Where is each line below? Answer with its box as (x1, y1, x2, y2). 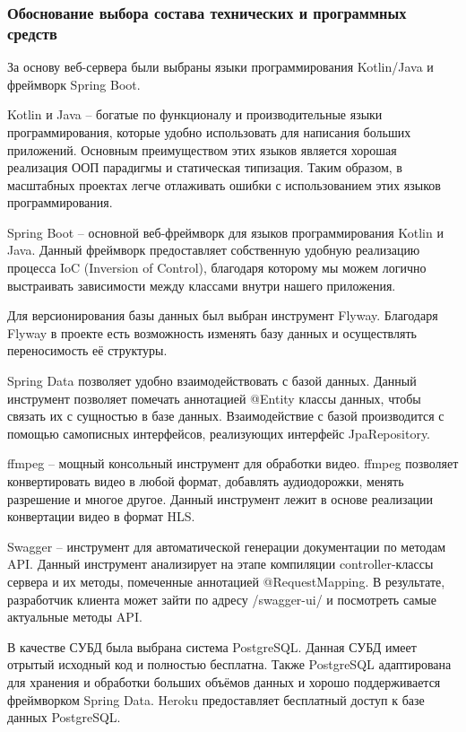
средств (7, 22, 57, 44)
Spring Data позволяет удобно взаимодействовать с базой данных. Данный (7, 371, 417, 390)
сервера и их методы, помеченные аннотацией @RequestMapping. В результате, (7, 571, 445, 590)
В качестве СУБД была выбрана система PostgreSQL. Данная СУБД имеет (7, 637, 417, 656)
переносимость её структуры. (7, 341, 168, 360)
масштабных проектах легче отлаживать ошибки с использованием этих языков (7, 175, 441, 194)
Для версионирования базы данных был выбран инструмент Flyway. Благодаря (7, 306, 438, 325)
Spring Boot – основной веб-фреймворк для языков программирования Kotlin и (7, 222, 444, 241)
